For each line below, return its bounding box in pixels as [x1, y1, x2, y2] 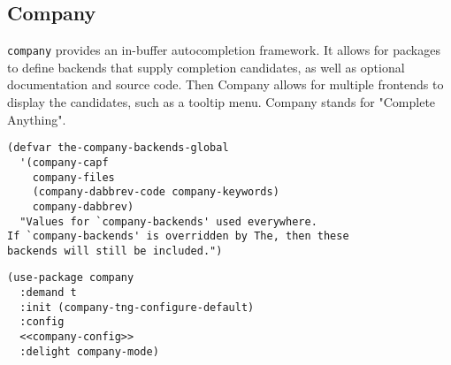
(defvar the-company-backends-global [7, 141, 229, 155]
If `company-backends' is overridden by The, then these [7, 230, 349, 243]
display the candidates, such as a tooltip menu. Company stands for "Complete [7, 93, 436, 111]
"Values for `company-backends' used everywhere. [19, 215, 317, 228]
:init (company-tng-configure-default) [19, 300, 255, 314]
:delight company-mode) [19, 345, 159, 358]
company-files [32, 171, 115, 184]
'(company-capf [19, 156, 109, 169]
